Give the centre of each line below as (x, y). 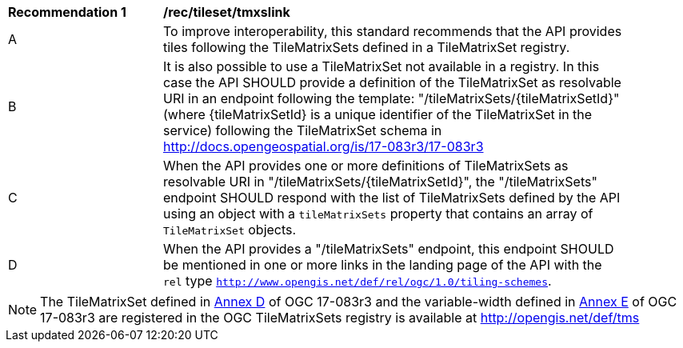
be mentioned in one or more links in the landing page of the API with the (383, 265)
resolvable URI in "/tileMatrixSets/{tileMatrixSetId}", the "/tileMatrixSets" (380, 182)
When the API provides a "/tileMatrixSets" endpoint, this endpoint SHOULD (389, 249)
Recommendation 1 (67, 12)
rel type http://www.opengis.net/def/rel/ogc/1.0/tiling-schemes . (357, 281)
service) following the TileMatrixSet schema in (303, 130)
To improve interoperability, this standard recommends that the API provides (393, 31)
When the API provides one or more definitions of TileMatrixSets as (366, 166)
